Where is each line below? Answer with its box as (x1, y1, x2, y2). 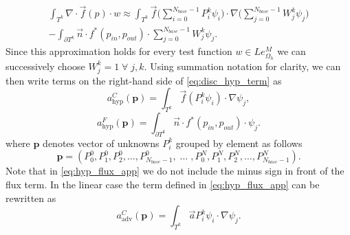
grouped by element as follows (175, 135, 303, 150)
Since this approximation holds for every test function (6, 44, 232, 58)
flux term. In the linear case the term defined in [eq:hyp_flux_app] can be (6, 177, 320, 192)
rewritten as (6, 190, 56, 205)
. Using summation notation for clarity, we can (144, 58, 341, 73)
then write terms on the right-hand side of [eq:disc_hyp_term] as (6, 73, 282, 87)
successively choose (6, 58, 85, 73)
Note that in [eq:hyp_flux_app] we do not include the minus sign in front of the (6, 164, 344, 178)
